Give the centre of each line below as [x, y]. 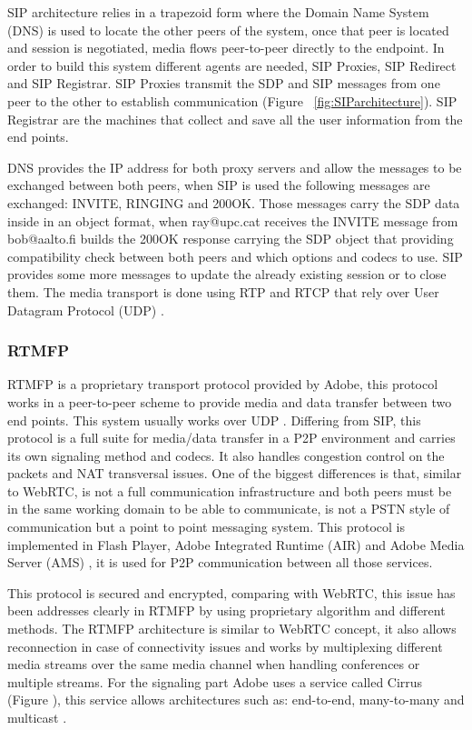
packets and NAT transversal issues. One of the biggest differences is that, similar [235, 473]
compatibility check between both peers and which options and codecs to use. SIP [235, 256]
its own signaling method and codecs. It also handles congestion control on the [226, 455]
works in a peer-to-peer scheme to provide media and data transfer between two [230, 401]
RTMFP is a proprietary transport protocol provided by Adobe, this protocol [223, 384]
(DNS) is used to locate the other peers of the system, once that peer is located [228, 30]
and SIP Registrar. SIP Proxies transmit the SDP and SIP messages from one [224, 83]
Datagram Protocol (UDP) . [86, 310]
